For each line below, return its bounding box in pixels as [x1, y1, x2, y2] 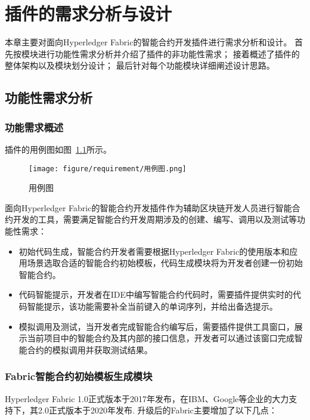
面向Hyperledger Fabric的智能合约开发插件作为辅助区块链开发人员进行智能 [5, 201, 292, 214]
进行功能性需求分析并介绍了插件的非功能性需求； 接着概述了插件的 [38, 47, 300, 60]
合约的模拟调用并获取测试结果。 [27, 343, 153, 356]
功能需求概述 [5, 119, 64, 134]
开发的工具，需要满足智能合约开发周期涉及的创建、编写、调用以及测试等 [13, 213, 297, 226]
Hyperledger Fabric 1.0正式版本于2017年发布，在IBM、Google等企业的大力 [5, 392, 289, 404]
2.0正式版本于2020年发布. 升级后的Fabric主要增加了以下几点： [38, 404, 277, 416]
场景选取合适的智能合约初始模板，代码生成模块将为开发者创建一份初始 [27, 257, 303, 269]
